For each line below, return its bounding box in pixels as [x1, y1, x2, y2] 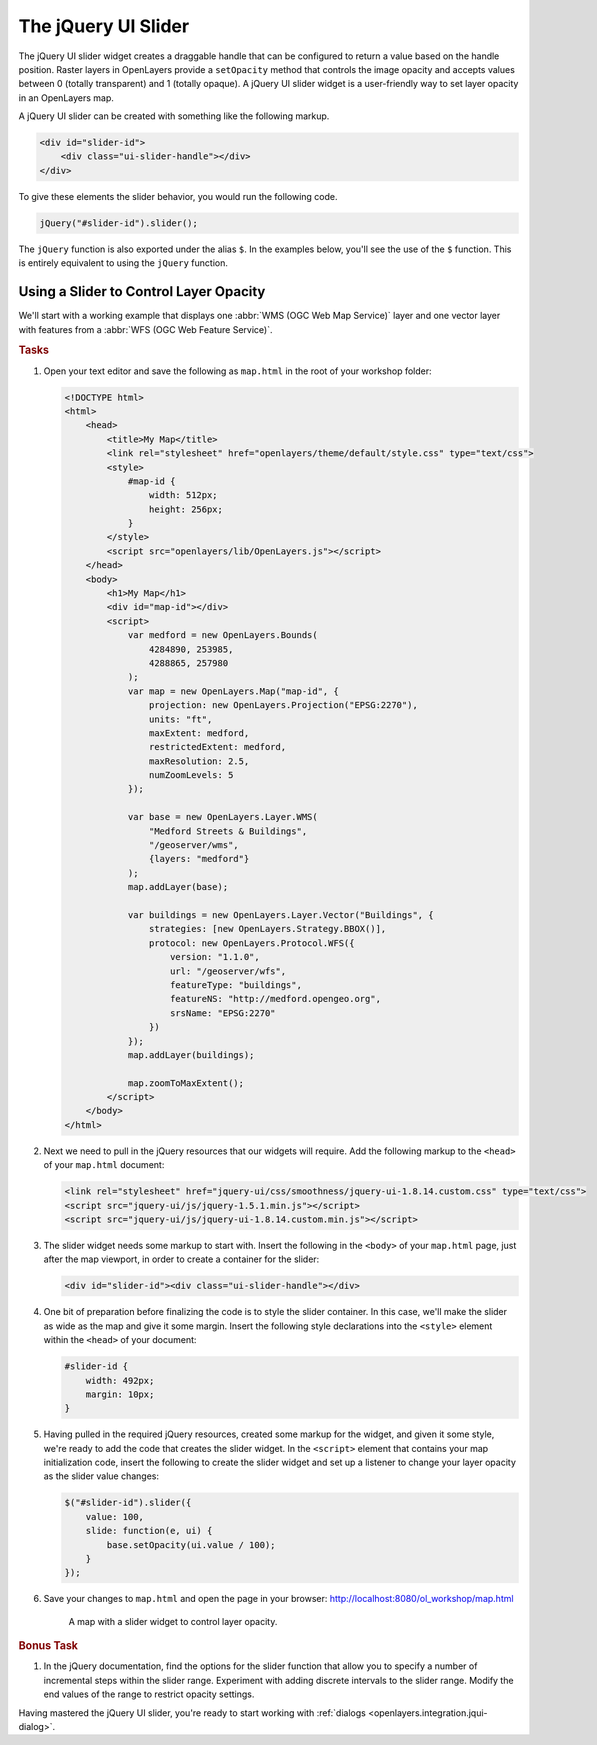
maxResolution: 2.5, [148, 755, 250, 767]
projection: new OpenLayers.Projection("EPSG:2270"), [148, 700, 419, 711]
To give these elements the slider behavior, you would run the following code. [18, 190, 338, 202]
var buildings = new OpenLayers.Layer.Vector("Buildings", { [127, 910, 434, 920]
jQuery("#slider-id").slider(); [39, 217, 199, 229]
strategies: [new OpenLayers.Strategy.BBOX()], [148, 923, 387, 935]
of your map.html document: [43, 1159, 165, 1171]
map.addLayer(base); [127, 881, 229, 893]
